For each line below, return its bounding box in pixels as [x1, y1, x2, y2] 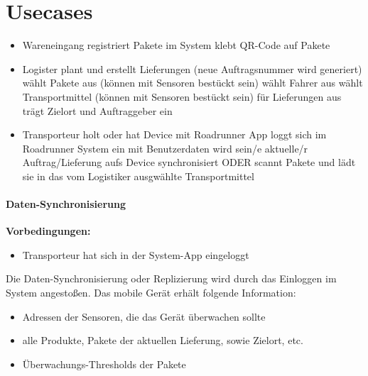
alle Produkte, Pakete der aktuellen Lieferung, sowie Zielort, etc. [22, 333, 303, 348]
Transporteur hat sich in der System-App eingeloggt [22, 247, 249, 262]
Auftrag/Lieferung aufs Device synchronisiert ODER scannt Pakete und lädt [22, 155, 356, 170]
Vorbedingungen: [6, 223, 91, 238]
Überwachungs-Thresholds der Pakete [22, 356, 186, 371]
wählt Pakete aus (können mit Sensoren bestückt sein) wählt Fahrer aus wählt [22, 75, 363, 90]
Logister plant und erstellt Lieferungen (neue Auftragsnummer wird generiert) [22, 61, 362, 76]
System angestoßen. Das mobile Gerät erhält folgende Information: [6, 285, 296, 300]
